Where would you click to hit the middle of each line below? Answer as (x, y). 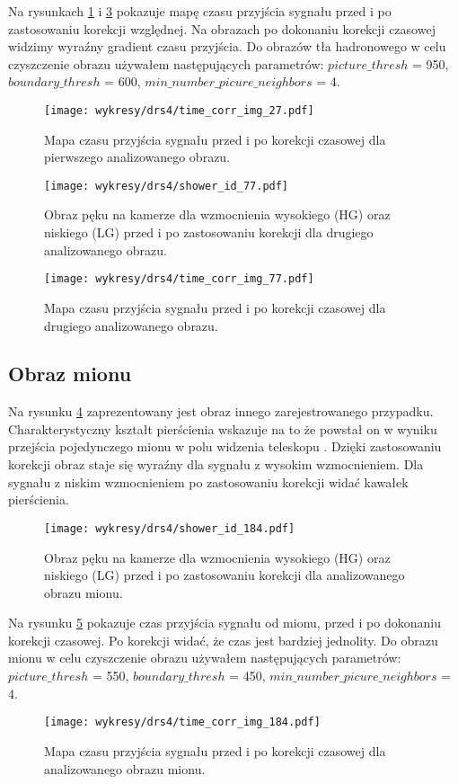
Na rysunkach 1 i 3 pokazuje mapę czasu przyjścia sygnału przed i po (200, 11)
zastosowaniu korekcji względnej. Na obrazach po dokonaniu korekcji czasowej (222, 28)
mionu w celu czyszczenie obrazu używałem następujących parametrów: (205, 658)
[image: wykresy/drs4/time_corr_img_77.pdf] (179, 279)
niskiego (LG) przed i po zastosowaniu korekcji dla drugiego (209, 232)
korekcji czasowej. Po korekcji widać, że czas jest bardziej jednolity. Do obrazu (223, 640)
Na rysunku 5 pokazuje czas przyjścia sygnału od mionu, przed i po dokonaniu (225, 623)
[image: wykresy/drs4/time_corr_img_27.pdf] (179, 110)
